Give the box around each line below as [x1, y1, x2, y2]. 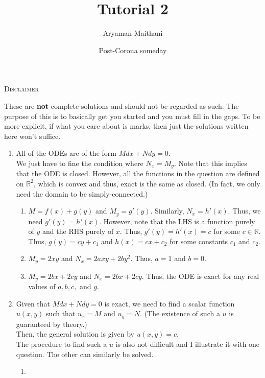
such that [46, 308, 76, 319]
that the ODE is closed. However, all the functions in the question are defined [16, 168, 260, 179]
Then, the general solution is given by [16, 328, 134, 339]
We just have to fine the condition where [16, 157, 143, 168]
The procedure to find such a [16, 339, 107, 349]
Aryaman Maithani [103, 28, 163, 38]
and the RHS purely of [42, 226, 114, 237]
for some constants [170, 235, 228, 246]
